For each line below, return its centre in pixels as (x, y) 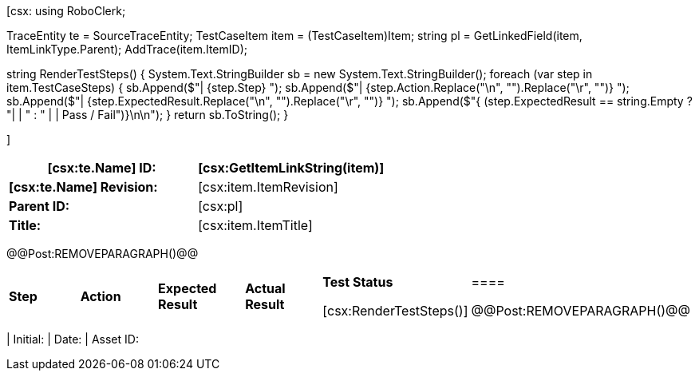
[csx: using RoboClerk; (66, 11)
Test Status (358, 282)
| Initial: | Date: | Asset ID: (73, 339)
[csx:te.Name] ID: (102, 168)
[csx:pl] (221, 206)
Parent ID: (39, 206)
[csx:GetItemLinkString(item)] (291, 168)
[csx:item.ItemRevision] (268, 187)
